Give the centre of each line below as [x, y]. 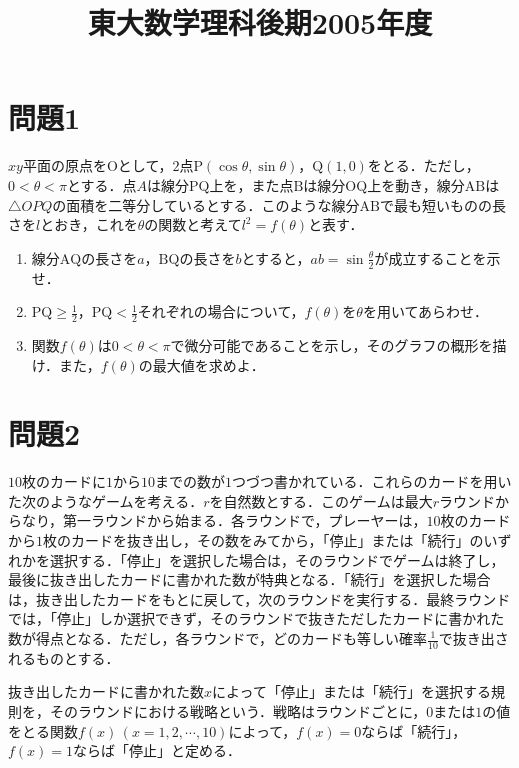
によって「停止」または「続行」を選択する [351, 691]
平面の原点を [64, 165]
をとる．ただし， [423, 165]
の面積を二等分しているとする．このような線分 [206, 204]
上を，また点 [251, 184]
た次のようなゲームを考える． [106, 500]
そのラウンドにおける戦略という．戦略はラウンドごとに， [238, 711]
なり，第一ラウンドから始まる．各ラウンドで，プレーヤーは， [224, 520]
